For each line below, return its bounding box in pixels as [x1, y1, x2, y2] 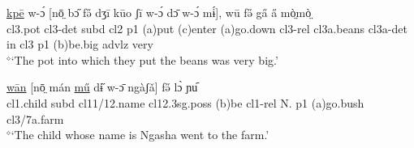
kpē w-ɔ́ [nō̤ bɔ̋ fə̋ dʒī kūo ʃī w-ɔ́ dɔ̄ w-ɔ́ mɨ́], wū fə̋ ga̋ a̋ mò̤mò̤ [6, 4, 312, 20]
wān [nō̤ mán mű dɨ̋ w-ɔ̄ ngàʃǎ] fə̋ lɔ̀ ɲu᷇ [6, 78, 198, 95]
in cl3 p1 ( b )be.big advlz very [6, 36, 153, 53]
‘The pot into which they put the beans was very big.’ [11, 51, 278, 68]
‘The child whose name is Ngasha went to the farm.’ [11, 126, 270, 143]
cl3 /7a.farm [6, 110, 64, 127]
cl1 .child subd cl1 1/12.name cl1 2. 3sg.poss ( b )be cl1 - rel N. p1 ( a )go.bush [6, 94, 364, 111]
